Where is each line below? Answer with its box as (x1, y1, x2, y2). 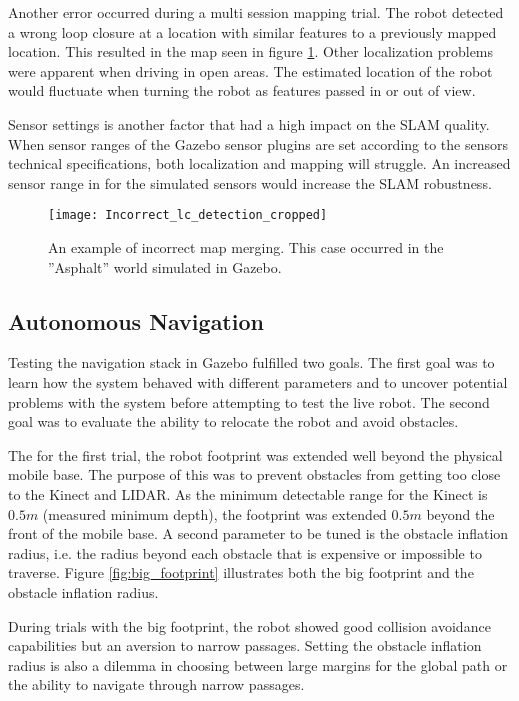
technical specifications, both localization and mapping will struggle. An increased (8, 153, 511, 174)
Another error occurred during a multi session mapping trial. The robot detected (8, 2, 504, 22)
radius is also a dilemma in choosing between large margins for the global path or (8, 654, 508, 675)
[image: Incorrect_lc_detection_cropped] (48, 208, 328, 223)
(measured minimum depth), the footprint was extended (42, 503, 387, 524)
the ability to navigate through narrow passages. (8, 674, 305, 695)
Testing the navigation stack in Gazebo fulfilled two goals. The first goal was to (8, 352, 495, 373)
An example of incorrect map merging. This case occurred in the (48, 237, 444, 257)
